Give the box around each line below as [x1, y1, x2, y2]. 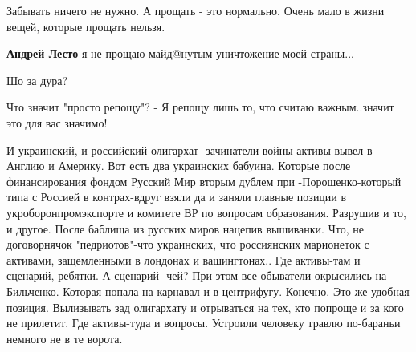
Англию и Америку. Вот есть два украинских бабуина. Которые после [6, 157, 351, 174]
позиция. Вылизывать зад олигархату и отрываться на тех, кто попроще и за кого [6, 298, 404, 315]
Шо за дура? [6, 71, 68, 88]
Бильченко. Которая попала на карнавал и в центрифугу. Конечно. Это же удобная [6, 282, 410, 299]
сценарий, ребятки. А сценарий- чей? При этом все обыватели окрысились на [6, 267, 387, 284]
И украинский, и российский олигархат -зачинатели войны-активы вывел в [6, 141, 373, 158]
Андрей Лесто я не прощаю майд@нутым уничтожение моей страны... [6, 45, 354, 62]
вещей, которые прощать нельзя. [6, 18, 165, 34]
